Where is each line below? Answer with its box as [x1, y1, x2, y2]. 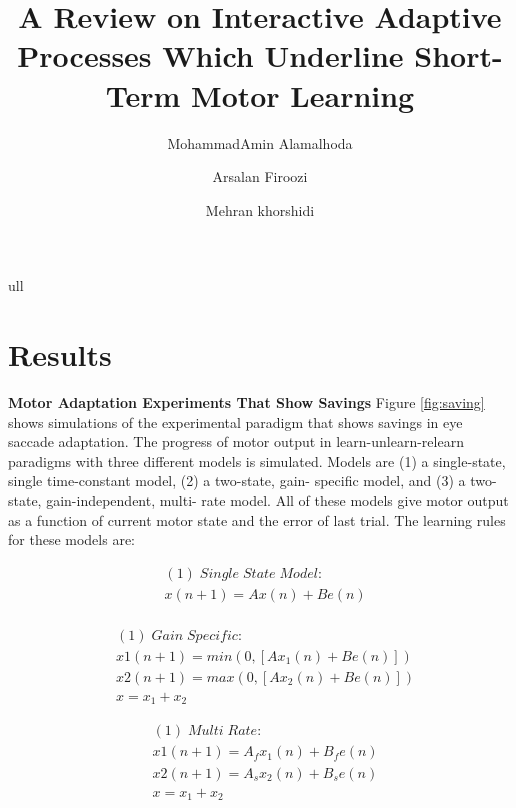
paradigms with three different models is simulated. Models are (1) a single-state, [8, 450, 506, 471]
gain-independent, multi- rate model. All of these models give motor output [46, 489, 509, 510]
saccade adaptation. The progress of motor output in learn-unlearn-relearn [8, 431, 464, 452]
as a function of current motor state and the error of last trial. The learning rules [8, 509, 506, 530]
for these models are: [8, 529, 135, 550]
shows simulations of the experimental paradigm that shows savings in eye [8, 411, 463, 432]
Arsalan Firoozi [212, 166, 308, 187]
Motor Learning [191, 74, 415, 115]
